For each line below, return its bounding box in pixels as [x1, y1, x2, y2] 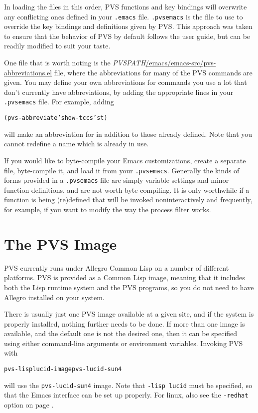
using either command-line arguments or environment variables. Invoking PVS [4, 338, 243, 348]
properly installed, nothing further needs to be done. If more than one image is [4, 318, 245, 329]
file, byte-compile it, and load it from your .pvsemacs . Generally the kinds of [4, 165, 240, 175]
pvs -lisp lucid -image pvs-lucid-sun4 [4, 366, 122, 373]
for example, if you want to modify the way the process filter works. [4, 204, 211, 214]
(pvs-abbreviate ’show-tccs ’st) [4, 114, 108, 122]
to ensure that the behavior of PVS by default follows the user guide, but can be [4, 30, 251, 41]
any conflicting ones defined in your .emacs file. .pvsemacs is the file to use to [4, 11, 243, 21]
